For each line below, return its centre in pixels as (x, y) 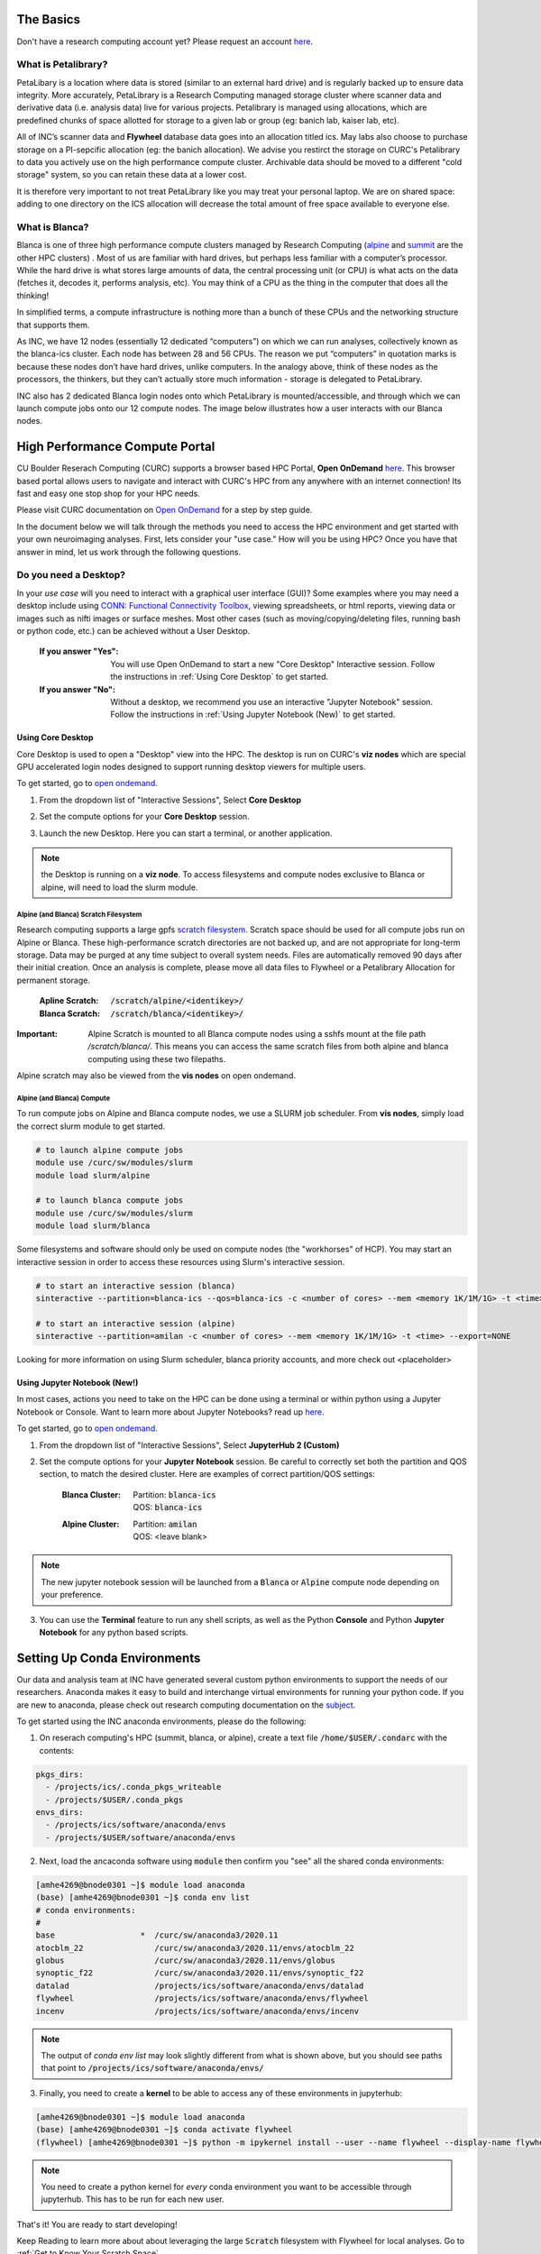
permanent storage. (53, 980)
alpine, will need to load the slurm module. (119, 887)
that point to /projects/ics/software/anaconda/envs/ (153, 2068)
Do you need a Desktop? (71, 575)
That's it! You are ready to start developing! (97, 2224)
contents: (57, 1750)
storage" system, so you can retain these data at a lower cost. (132, 175)
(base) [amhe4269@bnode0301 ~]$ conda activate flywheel (164, 2130)
